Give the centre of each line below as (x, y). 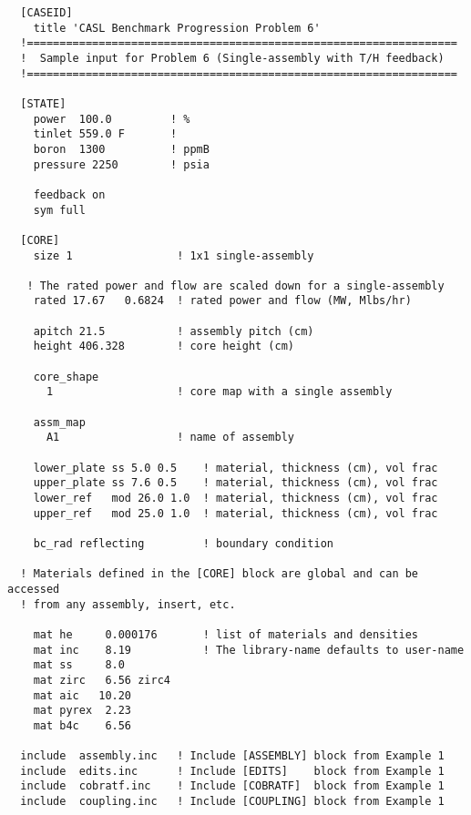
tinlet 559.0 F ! (105, 134)
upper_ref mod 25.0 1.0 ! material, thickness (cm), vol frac (235, 513)
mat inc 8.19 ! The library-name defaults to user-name (249, 650)
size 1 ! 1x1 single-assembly (174, 255)
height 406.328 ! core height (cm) (164, 346)
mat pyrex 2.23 (82, 711)
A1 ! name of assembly (170, 438)
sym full (59, 210)
